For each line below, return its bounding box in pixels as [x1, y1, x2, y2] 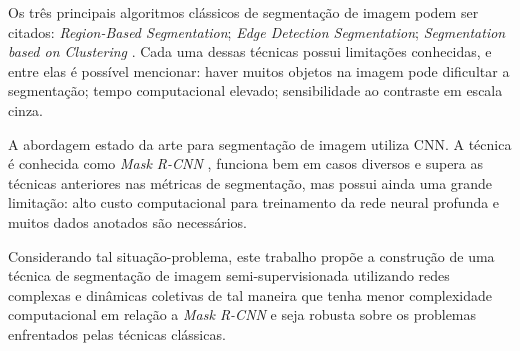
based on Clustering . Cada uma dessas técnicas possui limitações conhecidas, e [8, 41, 492, 62]
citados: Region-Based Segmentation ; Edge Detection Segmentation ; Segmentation [8, 21, 506, 42]
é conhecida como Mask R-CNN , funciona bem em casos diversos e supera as [8, 153, 484, 174]
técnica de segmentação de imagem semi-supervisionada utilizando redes [8, 265, 450, 286]
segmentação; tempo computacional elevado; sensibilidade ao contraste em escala [8, 80, 503, 101]
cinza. [8, 99, 43, 120]
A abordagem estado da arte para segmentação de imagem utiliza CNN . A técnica [8, 133, 512, 154]
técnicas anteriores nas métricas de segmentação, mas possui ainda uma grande [8, 172, 493, 193]
